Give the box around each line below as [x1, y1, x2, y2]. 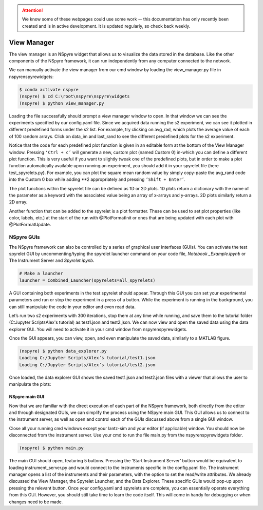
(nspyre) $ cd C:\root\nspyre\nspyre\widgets [19, 94, 130, 99]
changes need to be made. [9, 499, 63, 505]
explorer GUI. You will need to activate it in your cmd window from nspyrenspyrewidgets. [9, 326, 188, 332]
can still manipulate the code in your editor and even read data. [9, 304, 136, 310]
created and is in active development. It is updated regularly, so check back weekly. [22, 23, 190, 29]
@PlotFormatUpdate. [9, 222, 51, 228]
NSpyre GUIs [9, 234, 40, 241]
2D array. [9, 199, 28, 205]
